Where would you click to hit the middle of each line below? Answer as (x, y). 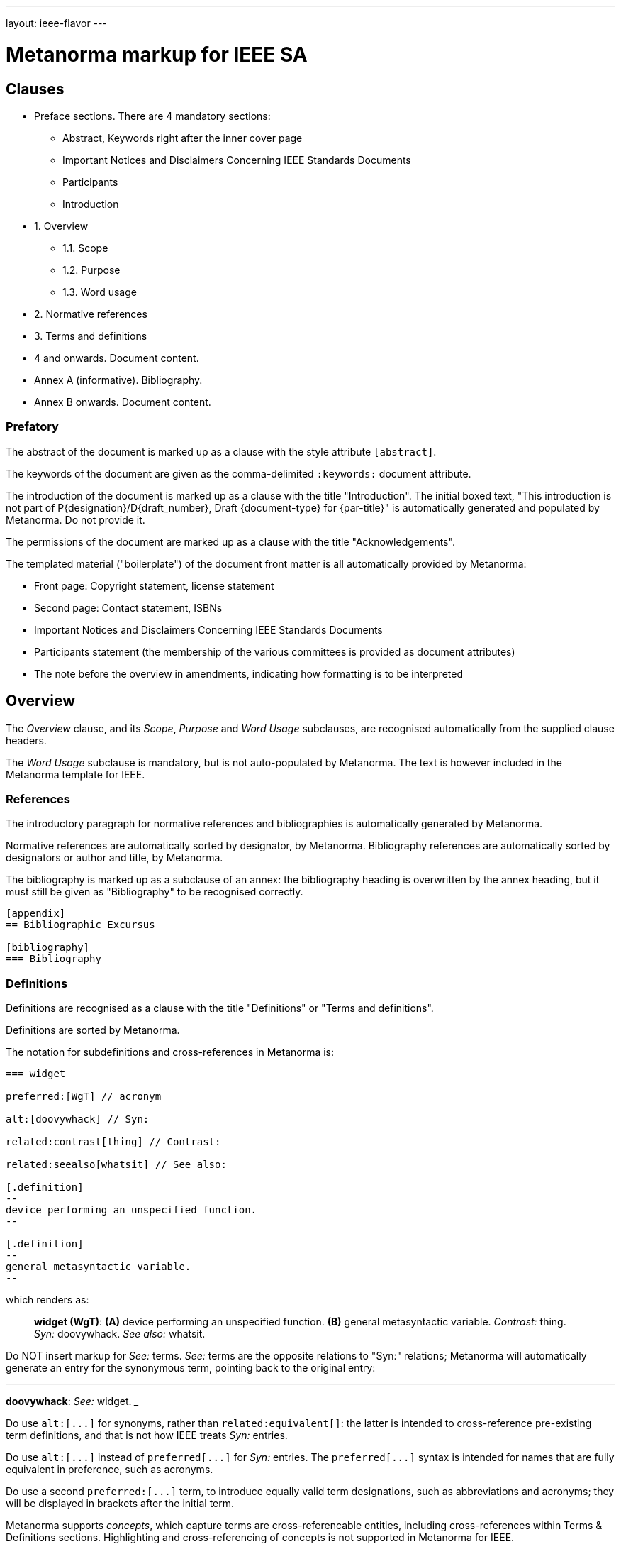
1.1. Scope (85, 248)
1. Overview (61, 226)
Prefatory (32, 427)
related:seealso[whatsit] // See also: (116, 1165)
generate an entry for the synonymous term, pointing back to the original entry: (191, 1368)
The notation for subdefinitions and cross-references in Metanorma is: (170, 1052)
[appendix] (36, 914)
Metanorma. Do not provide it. (75, 519)
